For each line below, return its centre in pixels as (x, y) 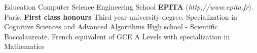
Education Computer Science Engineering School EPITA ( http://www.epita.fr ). (129, 7)
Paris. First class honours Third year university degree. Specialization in (121, 16)
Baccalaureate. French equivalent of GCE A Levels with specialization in (117, 36)
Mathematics (24, 46)
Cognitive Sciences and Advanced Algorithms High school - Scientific (111, 26)
